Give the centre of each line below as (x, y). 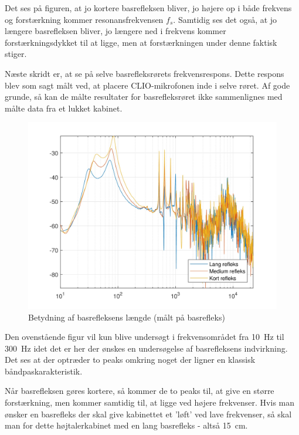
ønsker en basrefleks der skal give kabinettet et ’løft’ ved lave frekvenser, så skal (148, 414)
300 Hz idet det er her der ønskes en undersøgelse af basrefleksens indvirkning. (146, 348)
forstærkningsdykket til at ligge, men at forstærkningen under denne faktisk (141, 42)
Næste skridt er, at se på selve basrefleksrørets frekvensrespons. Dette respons (145, 73)
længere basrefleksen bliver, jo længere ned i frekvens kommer (115, 31)
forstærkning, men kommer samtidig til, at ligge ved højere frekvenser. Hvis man (150, 402)
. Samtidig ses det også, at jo (225, 19)
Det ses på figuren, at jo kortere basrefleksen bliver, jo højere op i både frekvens (148, 8)
